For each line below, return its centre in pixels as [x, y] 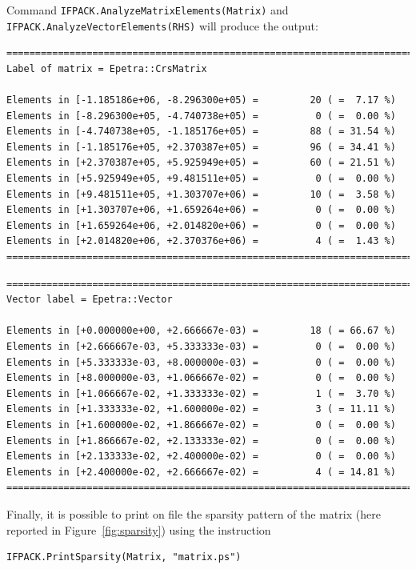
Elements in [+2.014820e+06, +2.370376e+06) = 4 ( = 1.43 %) [201, 241]
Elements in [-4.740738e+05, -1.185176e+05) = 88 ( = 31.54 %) [201, 132]
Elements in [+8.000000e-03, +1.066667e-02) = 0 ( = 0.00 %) [201, 378]
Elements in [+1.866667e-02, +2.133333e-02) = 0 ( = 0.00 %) [201, 441]
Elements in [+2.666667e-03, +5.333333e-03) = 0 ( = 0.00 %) [201, 347]
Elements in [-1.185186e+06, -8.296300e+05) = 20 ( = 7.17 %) [201, 100]
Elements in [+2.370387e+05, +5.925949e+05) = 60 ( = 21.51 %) [201, 163]
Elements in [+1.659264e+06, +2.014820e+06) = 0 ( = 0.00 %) [201, 225]
